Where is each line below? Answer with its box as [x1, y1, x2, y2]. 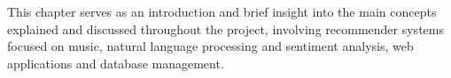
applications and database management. [7, 53, 224, 72]
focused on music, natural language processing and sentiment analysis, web [7, 37, 414, 55]
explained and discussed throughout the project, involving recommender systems [7, 19, 444, 38]
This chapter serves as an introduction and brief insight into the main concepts [7, 3, 437, 20]
